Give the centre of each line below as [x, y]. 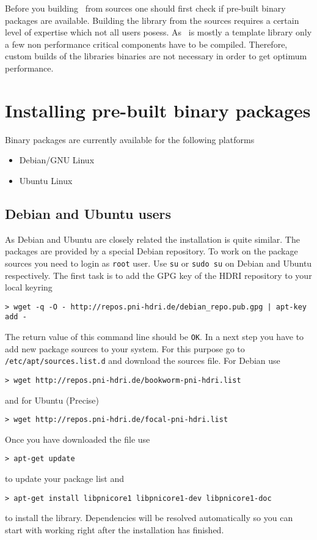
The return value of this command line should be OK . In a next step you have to [155, 337]
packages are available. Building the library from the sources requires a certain [152, 20]
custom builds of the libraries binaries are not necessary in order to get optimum [156, 56]
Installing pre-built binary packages [158, 110]
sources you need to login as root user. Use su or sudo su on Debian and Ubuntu [158, 263]
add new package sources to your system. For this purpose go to [125, 348]
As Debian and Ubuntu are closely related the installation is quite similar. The [152, 239]
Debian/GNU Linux [57, 160]
